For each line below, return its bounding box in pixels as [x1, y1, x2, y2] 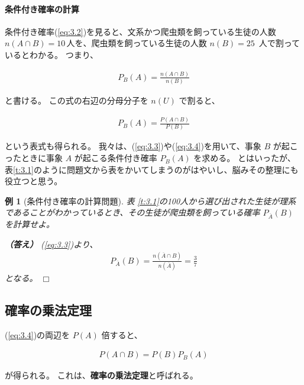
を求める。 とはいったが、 [193, 152, 296, 164]
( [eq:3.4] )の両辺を [5, 328, 70, 341]
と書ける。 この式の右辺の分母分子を [5, 94, 148, 107]
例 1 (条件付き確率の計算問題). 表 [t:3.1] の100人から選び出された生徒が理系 [5, 194, 296, 207]
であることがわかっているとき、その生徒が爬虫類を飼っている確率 [5, 206, 260, 219]
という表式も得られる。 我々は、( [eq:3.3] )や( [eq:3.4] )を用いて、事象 [5, 140, 261, 152]
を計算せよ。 [5, 218, 54, 230]
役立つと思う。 [5, 175, 63, 187]
